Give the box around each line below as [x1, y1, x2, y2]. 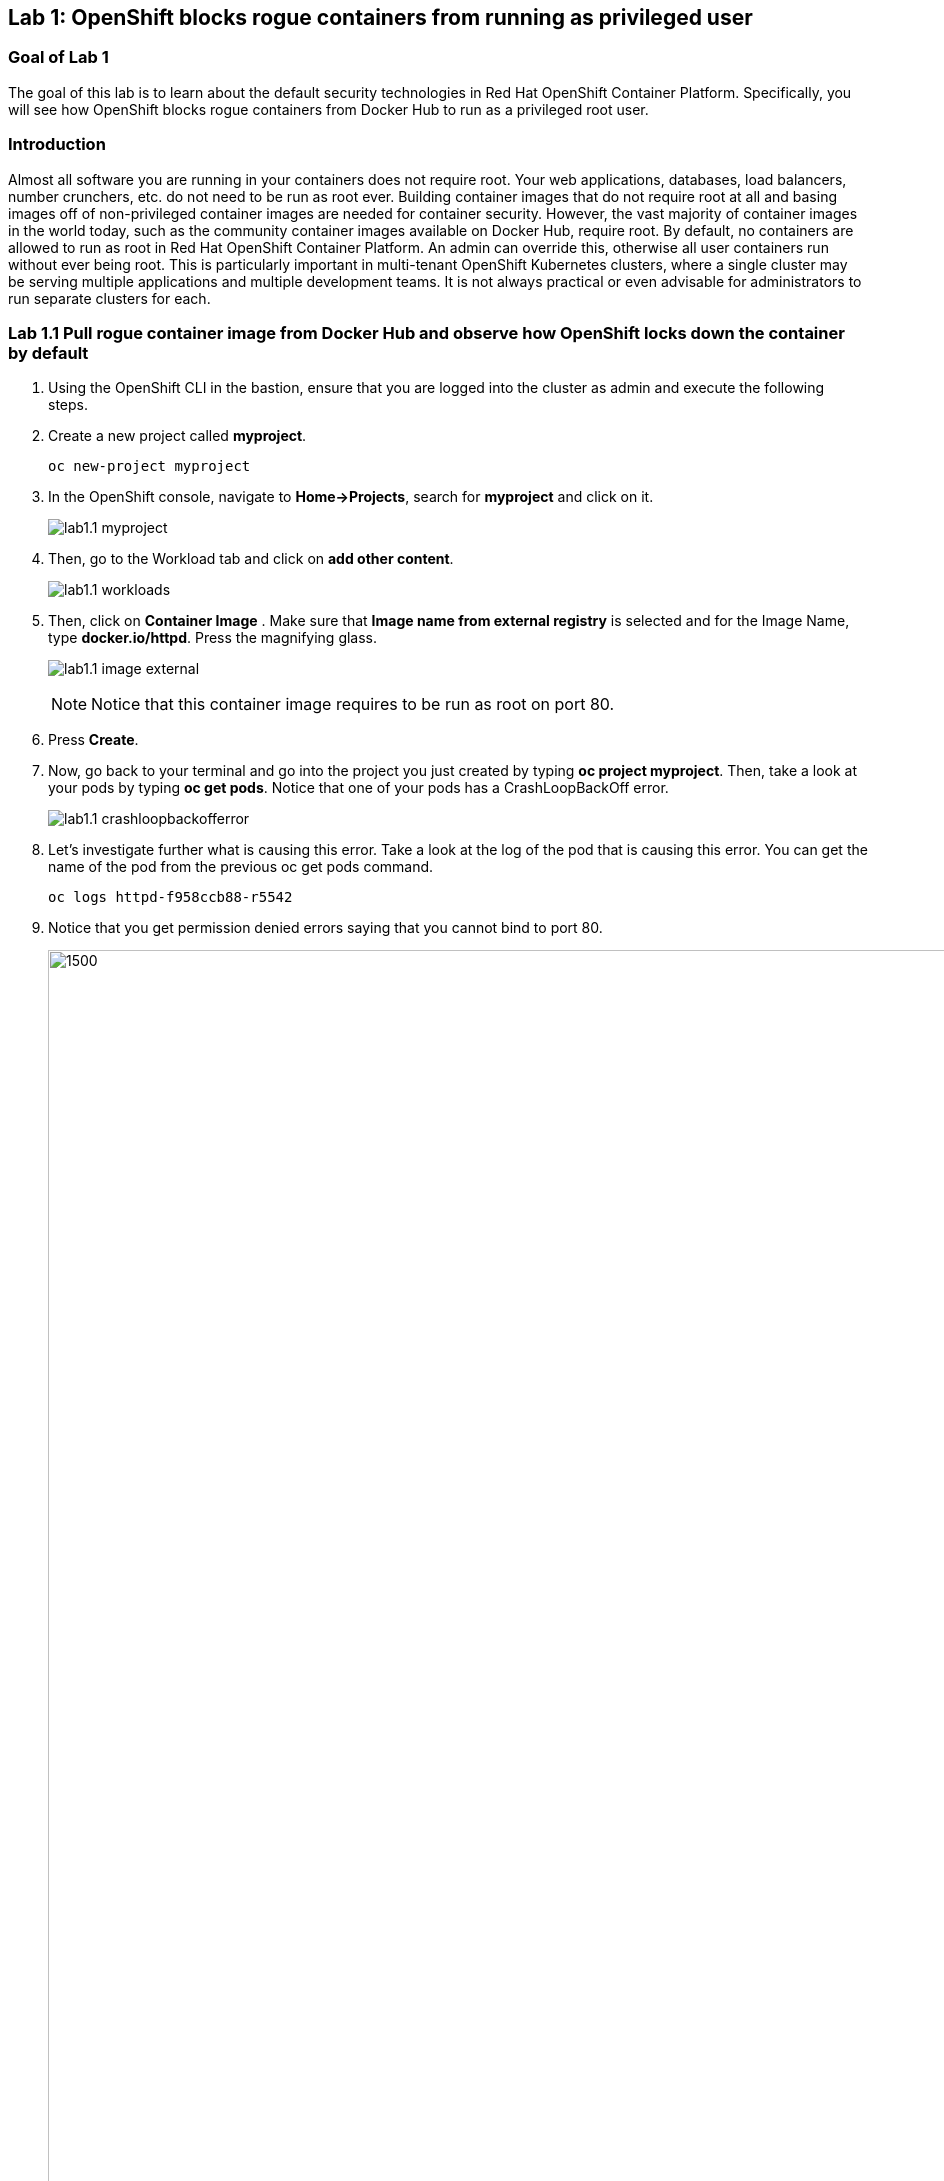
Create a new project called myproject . [48, 427, 307, 445]
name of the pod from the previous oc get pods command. [48, 858, 434, 876]
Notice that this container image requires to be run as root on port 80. [91, 694, 615, 715]
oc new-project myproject [48, 458, 251, 475]
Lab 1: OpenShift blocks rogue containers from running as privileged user [8, 5, 753, 30]
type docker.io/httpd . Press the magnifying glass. [48, 629, 378, 647]
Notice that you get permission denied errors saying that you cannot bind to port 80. [48, 919, 603, 937]
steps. [48, 396, 88, 414]
